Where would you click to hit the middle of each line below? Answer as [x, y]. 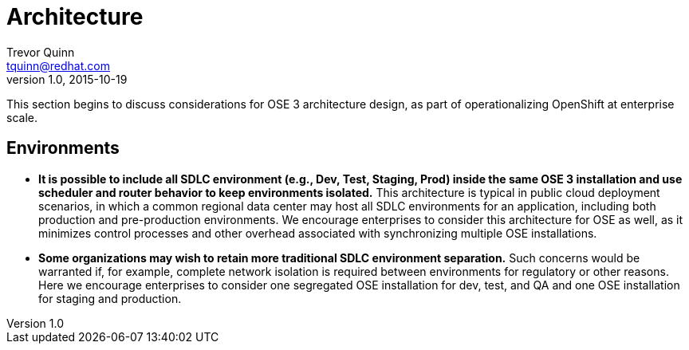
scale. [22, 117]
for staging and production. [110, 298]
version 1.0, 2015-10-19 [67, 79]
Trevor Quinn [41, 52]
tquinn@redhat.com [58, 65]
